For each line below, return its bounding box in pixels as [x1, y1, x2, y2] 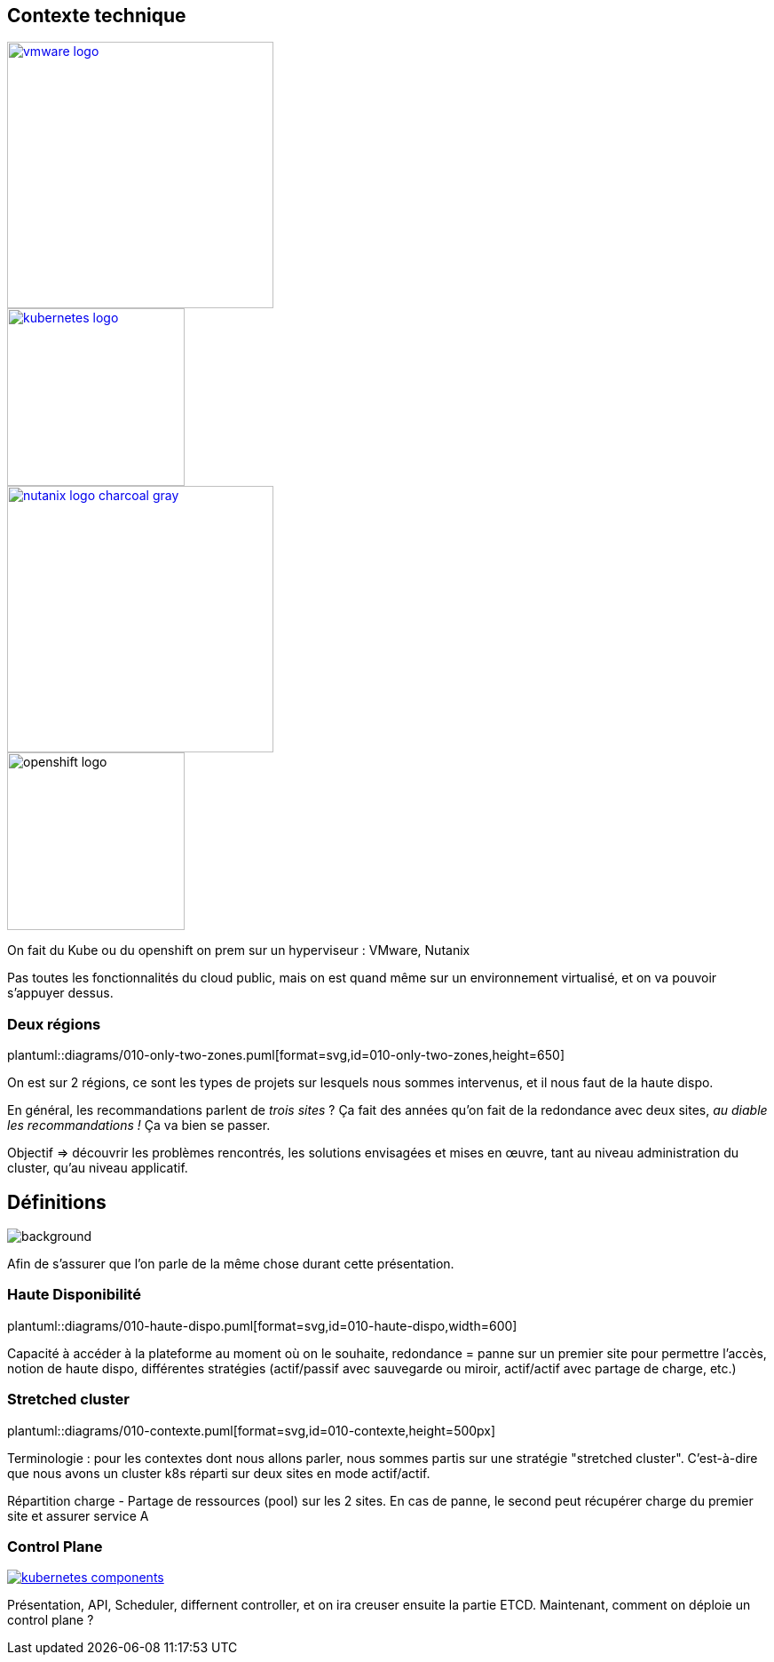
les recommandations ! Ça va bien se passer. [7, 1117, 271, 1133]
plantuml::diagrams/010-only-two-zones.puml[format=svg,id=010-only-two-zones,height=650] [7, 1047, 565, 1063]
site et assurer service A [7, 1507, 149, 1523]
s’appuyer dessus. [7, 985, 114, 1001]
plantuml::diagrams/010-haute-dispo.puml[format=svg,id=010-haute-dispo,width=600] [7, 1317, 517, 1333]
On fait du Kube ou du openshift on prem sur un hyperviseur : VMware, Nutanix [7, 942, 470, 958]
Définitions [7, 1190, 107, 1213]
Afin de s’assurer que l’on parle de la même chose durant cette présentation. [7, 1256, 454, 1272]
